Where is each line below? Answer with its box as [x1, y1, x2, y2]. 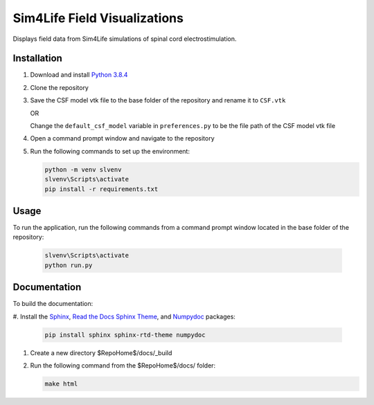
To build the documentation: [12, 300, 93, 308]
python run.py [44, 261, 93, 269]
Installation [12, 53, 62, 64]
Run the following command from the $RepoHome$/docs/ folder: [30, 361, 216, 370]
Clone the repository [30, 83, 89, 91]
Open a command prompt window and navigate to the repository [30, 134, 215, 143]
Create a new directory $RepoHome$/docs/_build [30, 348, 172, 357]
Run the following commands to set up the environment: [30, 147, 190, 155]
